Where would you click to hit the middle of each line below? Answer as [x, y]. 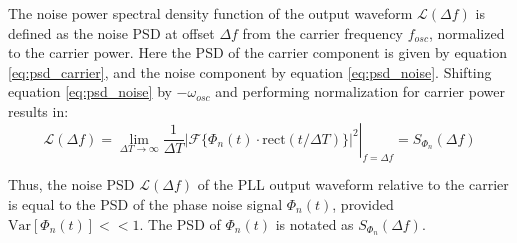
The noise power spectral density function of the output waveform [210, 13]
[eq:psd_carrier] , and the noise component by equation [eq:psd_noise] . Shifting [250, 71]
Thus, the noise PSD [71, 184]
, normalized [466, 32]
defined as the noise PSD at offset [111, 32]
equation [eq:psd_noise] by [90, 91]
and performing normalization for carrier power [360, 91]
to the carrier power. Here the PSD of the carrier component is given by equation [257, 52]
